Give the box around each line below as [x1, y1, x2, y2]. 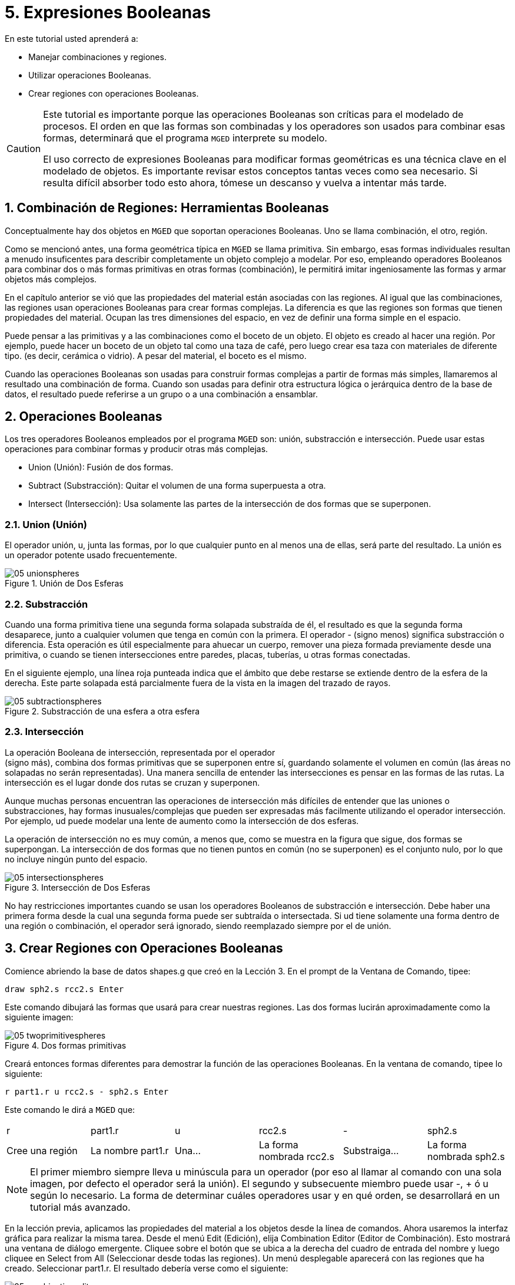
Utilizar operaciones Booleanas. [28, 70, 151, 80]
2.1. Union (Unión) [5, 518, 88, 531]
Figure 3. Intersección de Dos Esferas [5, 882, 151, 892]
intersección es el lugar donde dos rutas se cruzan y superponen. [5, 777, 260, 788]
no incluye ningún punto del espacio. [5, 854, 148, 864]
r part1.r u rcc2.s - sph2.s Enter [5, 1086, 169, 1096]
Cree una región [6, 1144, 78, 1156]
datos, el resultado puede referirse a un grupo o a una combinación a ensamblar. [5, 388, 318, 399]
